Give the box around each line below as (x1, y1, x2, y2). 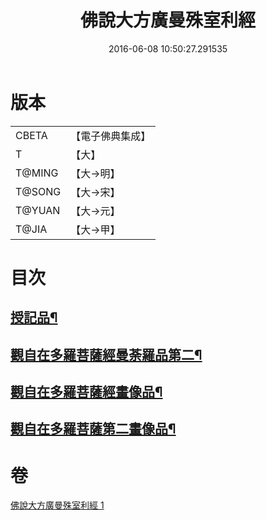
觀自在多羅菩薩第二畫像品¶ (10, 421, 177, 438)
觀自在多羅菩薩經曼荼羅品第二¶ (10, 346, 203, 363)
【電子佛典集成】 (70, 129, 152, 143)
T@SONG (15, 184, 62, 198)
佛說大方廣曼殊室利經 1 (10, 499, 105, 511)
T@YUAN (15, 203, 61, 217)
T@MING (15, 166, 59, 180)
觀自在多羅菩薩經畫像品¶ (10, 384, 163, 401)
